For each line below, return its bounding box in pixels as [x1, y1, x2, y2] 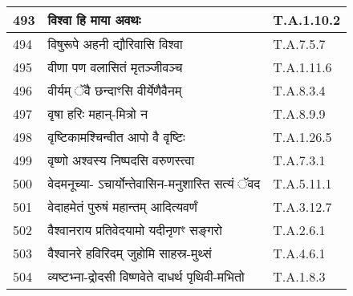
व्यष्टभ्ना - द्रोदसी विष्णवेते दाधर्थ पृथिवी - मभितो [47, 267, 245, 286]
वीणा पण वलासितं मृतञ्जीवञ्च [47, 58, 183, 76]
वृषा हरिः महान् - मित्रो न [47, 104, 148, 123]
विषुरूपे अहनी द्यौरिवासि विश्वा [47, 34, 183, 53]
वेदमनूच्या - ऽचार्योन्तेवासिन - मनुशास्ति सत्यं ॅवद [47, 174, 261, 193]
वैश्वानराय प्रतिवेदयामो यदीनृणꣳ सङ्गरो [47, 221, 222, 239]
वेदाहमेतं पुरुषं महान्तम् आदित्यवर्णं [47, 197, 197, 216]
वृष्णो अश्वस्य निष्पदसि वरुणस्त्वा [47, 151, 195, 169]
